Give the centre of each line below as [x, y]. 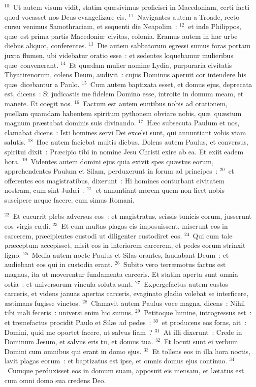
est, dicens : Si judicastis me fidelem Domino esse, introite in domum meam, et [124, 94]
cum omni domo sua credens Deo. [55, 380]
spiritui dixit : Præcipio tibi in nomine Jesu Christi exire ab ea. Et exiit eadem [124, 151]
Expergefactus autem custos [186, 283]
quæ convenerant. [32, 65]
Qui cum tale [212, 235]
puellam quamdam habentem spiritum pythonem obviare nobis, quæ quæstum [123, 113]
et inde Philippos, [214, 26]
